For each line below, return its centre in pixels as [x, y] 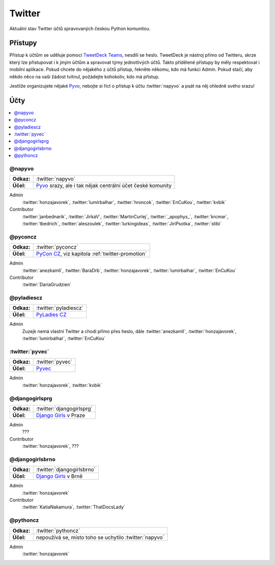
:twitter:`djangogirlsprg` [64, 408]
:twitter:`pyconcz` [57, 247]
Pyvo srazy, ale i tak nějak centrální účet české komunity [104, 186]
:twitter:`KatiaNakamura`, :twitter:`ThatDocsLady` [74, 507]
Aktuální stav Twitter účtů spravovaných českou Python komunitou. [80, 29]
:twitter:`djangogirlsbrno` [66, 470]
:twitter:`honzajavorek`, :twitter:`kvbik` [62, 385]
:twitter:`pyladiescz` [60, 308]
